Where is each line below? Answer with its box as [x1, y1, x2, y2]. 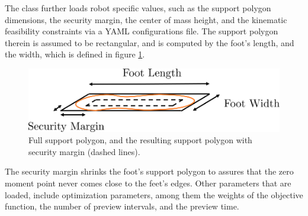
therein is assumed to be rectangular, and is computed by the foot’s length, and [5, 36, 294, 49]
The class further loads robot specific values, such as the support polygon [5, 2, 271, 14]
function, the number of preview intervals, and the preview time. [5, 200, 239, 212]
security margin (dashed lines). [28, 145, 140, 157]
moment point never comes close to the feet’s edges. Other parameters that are [5, 176, 291, 189]
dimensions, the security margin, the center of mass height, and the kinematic [5, 13, 287, 25]
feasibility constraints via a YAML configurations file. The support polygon [5, 25, 278, 37]
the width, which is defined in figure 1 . [5, 48, 145, 60]
